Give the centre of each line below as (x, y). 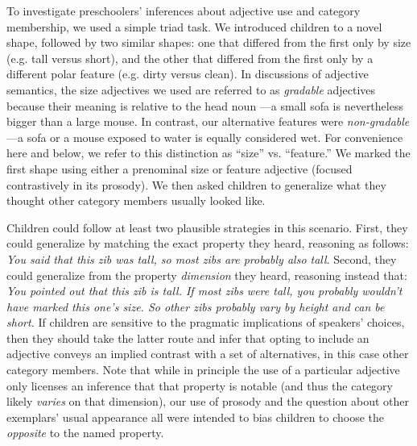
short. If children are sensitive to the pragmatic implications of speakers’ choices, (206, 322)
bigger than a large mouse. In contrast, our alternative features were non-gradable (208, 121)
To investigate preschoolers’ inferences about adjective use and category (184, 10)
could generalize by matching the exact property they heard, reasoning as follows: (208, 243)
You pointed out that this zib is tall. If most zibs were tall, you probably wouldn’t (204, 291)
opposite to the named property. (85, 433)
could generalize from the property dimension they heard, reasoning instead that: (207, 275)
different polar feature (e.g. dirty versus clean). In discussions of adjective (188, 74)
